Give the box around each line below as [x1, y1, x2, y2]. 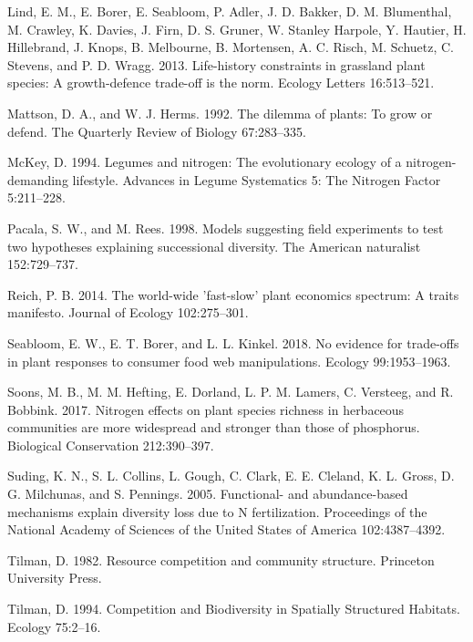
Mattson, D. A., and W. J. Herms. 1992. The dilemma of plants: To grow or [7, 103, 433, 122]
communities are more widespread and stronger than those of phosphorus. [7, 418, 420, 437]
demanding [7, 170, 68, 189]
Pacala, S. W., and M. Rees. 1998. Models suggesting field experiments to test [7, 218, 444, 237]
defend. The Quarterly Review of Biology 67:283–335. [7, 121, 306, 140]
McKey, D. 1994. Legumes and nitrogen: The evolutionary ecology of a [7, 152, 402, 171]
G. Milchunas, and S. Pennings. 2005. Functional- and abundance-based [7, 484, 408, 503]
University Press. [7, 568, 102, 587]
